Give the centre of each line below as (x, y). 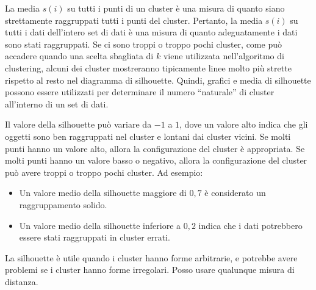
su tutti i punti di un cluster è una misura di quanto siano (176, 8)
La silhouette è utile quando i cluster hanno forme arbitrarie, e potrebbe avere (151, 257)
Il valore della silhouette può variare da (78, 124)
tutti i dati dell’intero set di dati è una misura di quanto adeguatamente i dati (151, 32)
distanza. (22, 281)
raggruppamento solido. (63, 204)
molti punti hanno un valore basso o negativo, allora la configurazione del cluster (156, 160)
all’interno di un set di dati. (57, 103)
